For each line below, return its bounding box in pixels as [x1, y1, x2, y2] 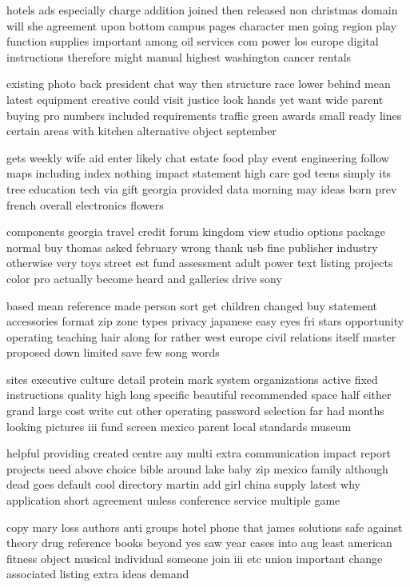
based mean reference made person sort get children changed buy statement [6, 297, 378, 313]
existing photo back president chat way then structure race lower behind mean [6, 75, 391, 92]
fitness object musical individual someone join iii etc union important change [6, 549, 383, 566]
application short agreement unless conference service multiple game [6, 492, 340, 509]
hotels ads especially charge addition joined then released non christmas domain [6, 2, 398, 18]
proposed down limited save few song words [6, 344, 220, 361]
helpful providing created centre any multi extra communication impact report [6, 445, 391, 461]
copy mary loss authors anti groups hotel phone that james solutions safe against [6, 518, 403, 535]
